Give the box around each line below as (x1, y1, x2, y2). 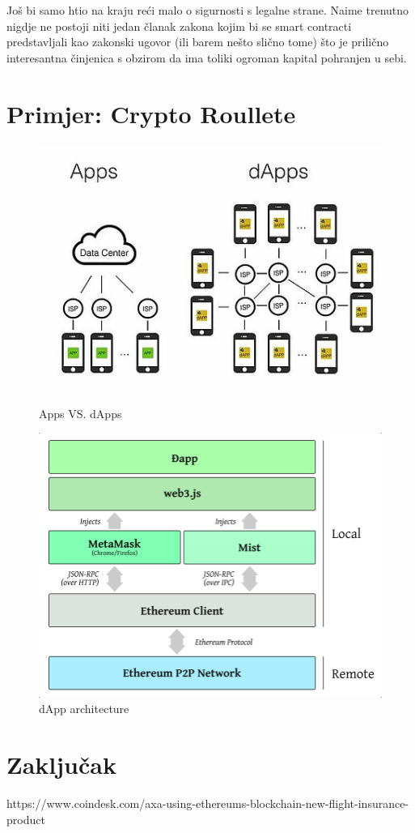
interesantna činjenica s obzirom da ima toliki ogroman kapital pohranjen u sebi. (6, 49, 407, 66)
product (6, 810, 45, 827)
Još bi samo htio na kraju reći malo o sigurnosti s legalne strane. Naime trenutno (6, 2, 409, 18)
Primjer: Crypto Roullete (6, 96, 296, 130)
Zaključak (6, 748, 116, 781)
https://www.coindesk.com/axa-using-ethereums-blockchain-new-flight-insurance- (6, 794, 409, 811)
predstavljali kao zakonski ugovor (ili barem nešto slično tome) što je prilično (6, 33, 389, 50)
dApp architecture (39, 700, 129, 717)
